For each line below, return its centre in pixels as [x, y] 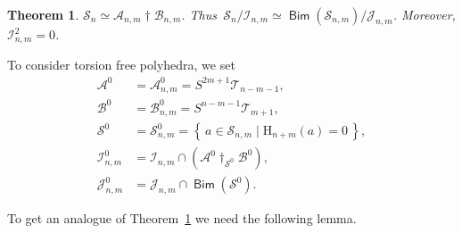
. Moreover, [424, 14]
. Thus [199, 14]
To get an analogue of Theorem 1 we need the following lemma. [182, 218]
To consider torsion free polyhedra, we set [121, 65]
